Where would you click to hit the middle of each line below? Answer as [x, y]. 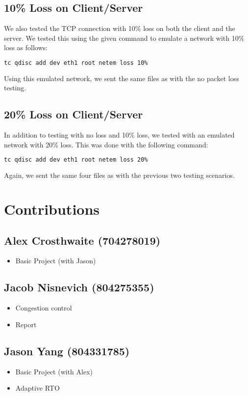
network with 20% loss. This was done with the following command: [106, 144]
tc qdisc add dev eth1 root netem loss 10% [76, 63]
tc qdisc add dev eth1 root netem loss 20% [76, 160]
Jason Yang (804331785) [67, 351]
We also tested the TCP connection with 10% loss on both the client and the [120, 28]
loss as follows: [26, 47]
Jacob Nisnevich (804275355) [79, 287]
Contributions [52, 209]
